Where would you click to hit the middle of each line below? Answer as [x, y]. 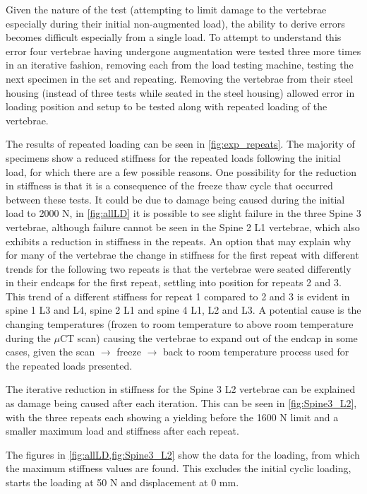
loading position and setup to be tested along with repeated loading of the [167, 106]
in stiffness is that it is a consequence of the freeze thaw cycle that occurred [169, 186]
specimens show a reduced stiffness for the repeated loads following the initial [173, 157]
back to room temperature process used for [256, 352]
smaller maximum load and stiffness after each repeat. [122, 431]
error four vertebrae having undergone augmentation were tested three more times [183, 51]
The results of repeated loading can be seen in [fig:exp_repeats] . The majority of [180, 144]
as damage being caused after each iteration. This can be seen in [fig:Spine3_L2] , [181, 403]
